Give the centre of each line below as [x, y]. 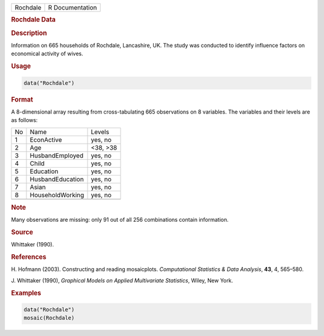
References [29, 257]
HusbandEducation [57, 179]
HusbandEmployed [57, 155]
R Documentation [73, 8]
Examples [26, 293]
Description [29, 33]
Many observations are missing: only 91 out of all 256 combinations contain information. [120, 220]
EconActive [46, 139]
